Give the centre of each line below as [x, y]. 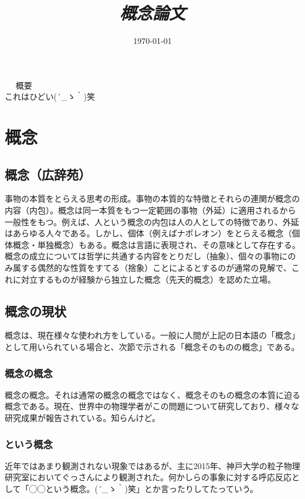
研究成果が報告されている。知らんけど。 [82, 418]
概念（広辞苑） [48, 174]
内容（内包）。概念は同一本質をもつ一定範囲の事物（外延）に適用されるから [150, 210]
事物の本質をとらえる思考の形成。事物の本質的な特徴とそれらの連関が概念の [152, 198]
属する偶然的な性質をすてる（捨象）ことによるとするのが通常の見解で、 [152, 268]
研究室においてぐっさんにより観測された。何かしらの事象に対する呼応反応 [148, 477]
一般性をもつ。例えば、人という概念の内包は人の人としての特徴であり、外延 [152, 221]
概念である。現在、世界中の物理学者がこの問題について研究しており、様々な [152, 406]
